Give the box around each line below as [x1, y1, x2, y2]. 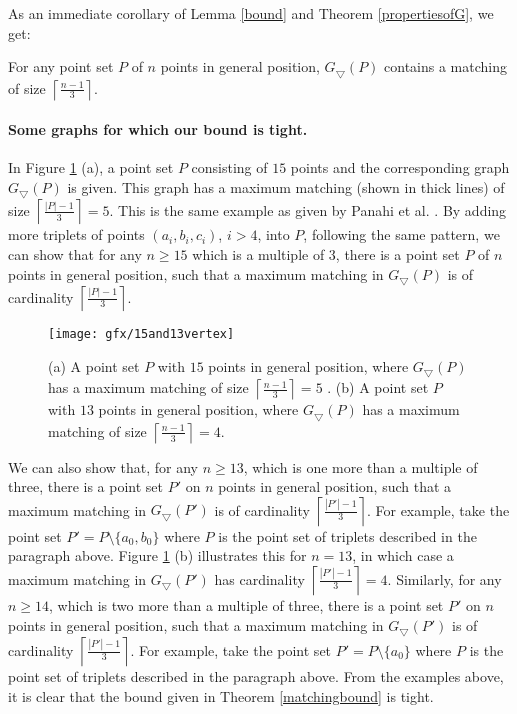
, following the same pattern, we [303, 224, 500, 245]
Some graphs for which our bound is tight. [8, 119, 308, 140]
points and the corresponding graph [290, 157, 510, 178]
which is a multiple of [192, 244, 325, 265]
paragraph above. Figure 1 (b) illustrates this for [8, 545, 307, 566]
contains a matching [384, 56, 507, 77]
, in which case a [352, 545, 454, 566]
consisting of [191, 157, 268, 178]
